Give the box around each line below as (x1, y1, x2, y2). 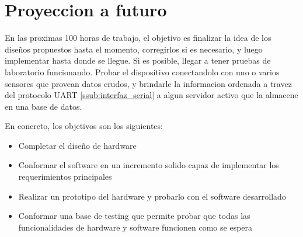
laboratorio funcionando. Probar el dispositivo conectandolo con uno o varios (5, 65, 280, 78)
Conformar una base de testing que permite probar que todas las (18, 210, 250, 222)
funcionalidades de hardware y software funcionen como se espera (18, 221, 253, 233)
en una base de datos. (5, 100, 82, 112)
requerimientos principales (18, 170, 112, 183)
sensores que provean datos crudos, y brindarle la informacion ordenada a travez (5, 77, 292, 89)
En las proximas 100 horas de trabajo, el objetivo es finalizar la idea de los (5, 32, 271, 44)
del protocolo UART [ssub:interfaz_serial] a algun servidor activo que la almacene (5, 89, 298, 101)
